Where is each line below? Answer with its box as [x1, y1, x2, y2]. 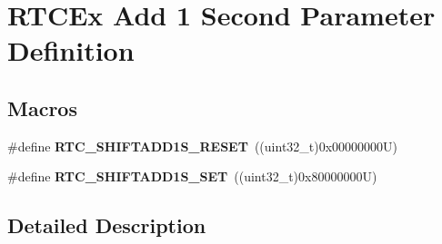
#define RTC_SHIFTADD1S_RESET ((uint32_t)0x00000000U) [7, 136, 398, 155]
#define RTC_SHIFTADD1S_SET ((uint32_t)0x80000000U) [7, 167, 377, 186]
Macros [7, 93, 77, 122]
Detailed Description [7, 211, 206, 239]
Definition [7, 32, 135, 69]
